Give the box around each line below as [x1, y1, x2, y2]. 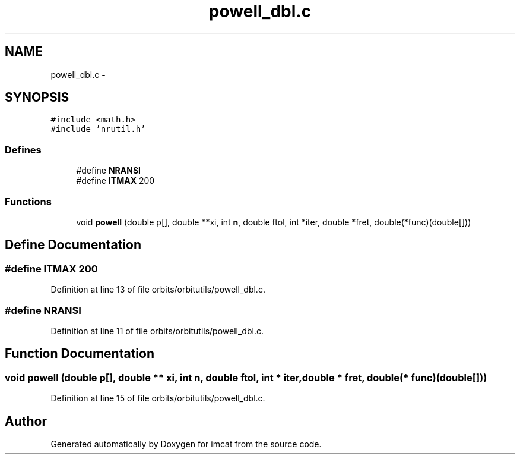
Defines [5, 143, 42, 156]
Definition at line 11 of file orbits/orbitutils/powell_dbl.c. [50, 325, 264, 336]
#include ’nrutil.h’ [50, 124, 146, 134]
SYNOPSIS [5, 90, 69, 105]
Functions [5, 195, 52, 208]
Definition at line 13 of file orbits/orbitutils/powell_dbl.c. [50, 284, 265, 295]
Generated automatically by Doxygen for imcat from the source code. [50, 438, 322, 449]
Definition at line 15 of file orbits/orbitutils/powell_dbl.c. [50, 393, 265, 404]
